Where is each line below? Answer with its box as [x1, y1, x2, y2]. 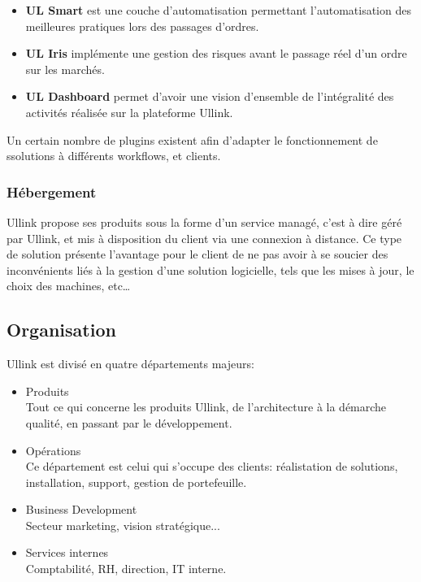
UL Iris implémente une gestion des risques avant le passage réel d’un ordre [25, 45, 407, 62]
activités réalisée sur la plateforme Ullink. [25, 103, 233, 120]
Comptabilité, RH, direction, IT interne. [25, 560, 227, 577]
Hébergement [7, 181, 97, 202]
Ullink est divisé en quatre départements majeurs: [7, 355, 254, 372]
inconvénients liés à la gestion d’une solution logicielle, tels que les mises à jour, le [7, 261, 414, 278]
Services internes [25, 544, 109, 561]
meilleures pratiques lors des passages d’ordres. [25, 17, 259, 34]
